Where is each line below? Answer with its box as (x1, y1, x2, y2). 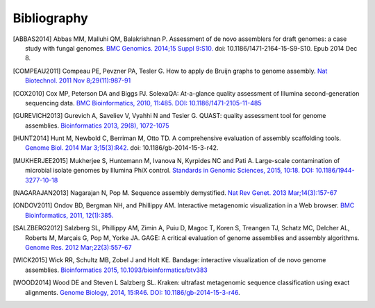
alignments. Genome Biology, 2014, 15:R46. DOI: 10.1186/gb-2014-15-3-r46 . (25, 288, 240, 296)
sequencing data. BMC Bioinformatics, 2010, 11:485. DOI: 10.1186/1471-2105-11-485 (25, 99, 262, 107)
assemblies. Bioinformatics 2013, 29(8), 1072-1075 (25, 121, 169, 130)
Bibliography (12, 10, 88, 26)
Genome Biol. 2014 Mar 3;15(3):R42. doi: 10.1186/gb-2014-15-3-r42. (25, 144, 219, 152)
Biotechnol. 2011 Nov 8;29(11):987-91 (25, 76, 131, 85)
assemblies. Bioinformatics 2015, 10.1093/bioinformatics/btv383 (25, 266, 208, 274)
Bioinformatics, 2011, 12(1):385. (25, 211, 114, 219)
